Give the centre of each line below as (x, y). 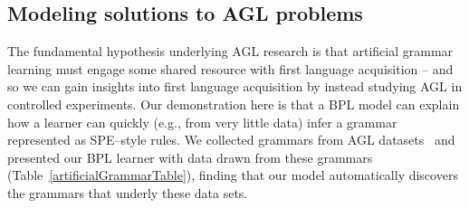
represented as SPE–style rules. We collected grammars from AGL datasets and (231, 140)
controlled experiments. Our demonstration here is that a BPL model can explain (234, 104)
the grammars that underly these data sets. (128, 192)
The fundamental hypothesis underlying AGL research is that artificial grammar (230, 51)
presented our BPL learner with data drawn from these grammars (190, 157)
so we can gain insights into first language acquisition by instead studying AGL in (235, 86)
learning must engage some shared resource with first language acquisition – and (230, 68)
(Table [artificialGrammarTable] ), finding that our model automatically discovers (233, 175)
